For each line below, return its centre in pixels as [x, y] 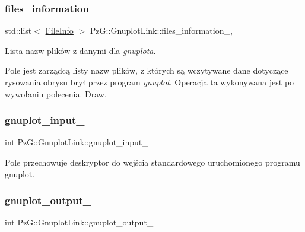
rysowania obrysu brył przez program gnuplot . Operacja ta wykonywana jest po [150, 82]
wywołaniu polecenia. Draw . [56, 93]
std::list [18, 31]
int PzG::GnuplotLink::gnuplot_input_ [77, 142]
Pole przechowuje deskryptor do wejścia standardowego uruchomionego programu [152, 162]
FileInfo [59, 31]
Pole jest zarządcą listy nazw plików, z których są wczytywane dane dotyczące [147, 70]
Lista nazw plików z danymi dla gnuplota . [80, 50]
